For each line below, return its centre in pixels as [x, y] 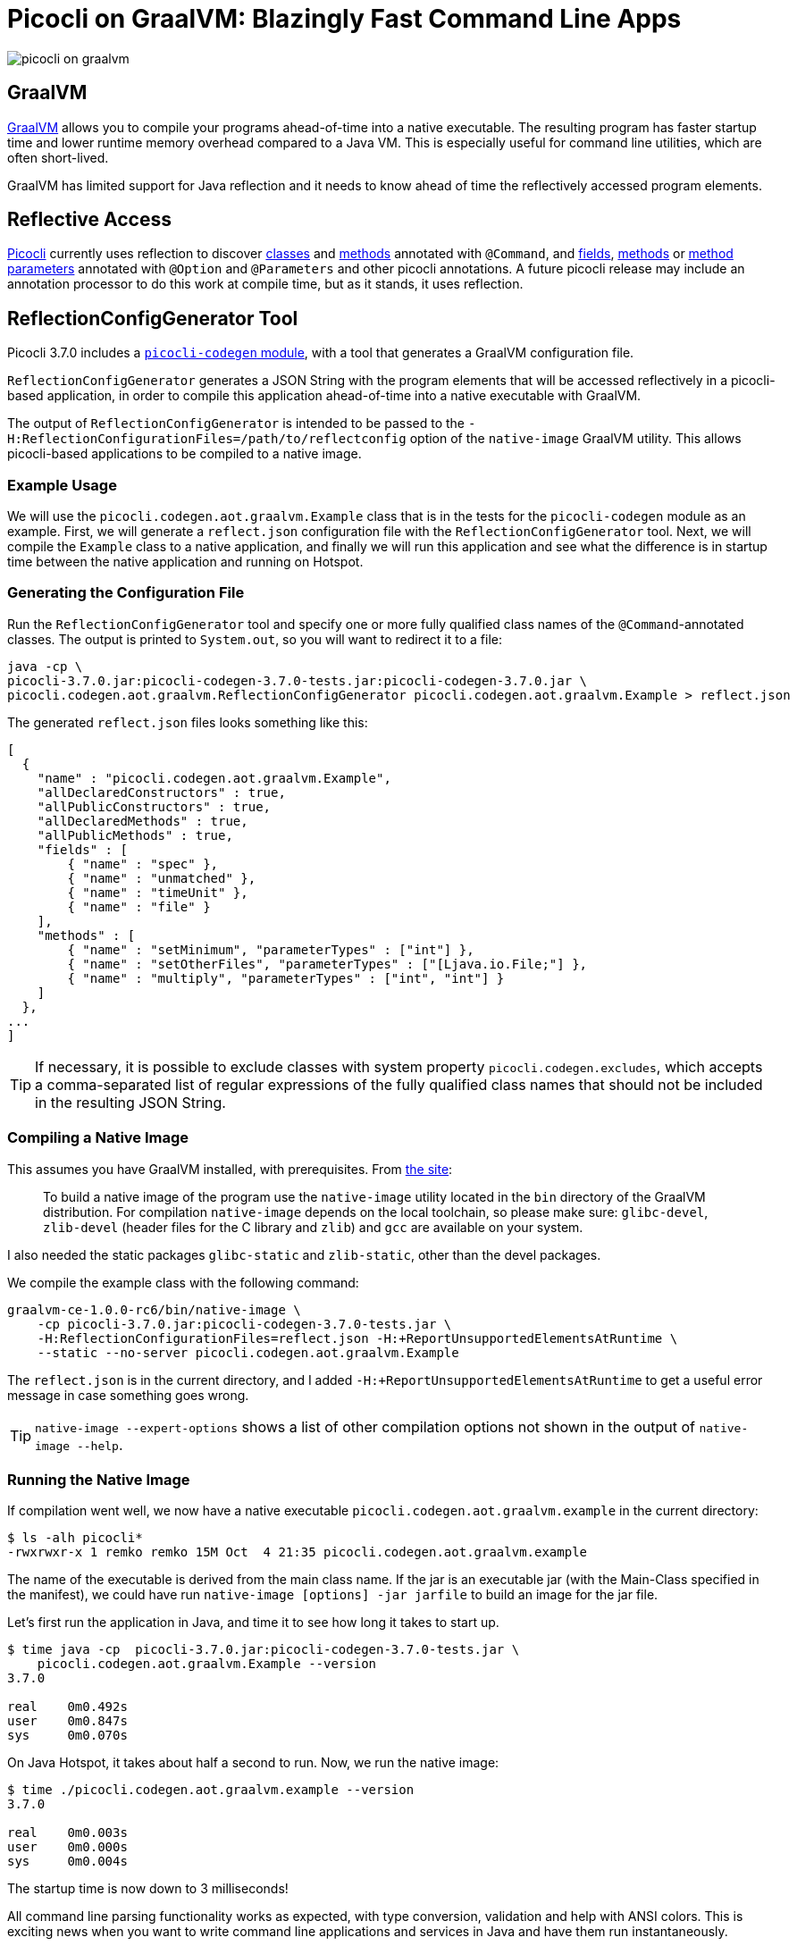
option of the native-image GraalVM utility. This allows [575, 439]
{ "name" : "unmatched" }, [162, 878]
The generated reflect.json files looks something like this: [188, 722]
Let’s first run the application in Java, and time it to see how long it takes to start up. [253, 1623]
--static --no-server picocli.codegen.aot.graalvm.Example [248, 1352]
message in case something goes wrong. [128, 1395]
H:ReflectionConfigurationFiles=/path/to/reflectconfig [207, 439]
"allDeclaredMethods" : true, [143, 821]
